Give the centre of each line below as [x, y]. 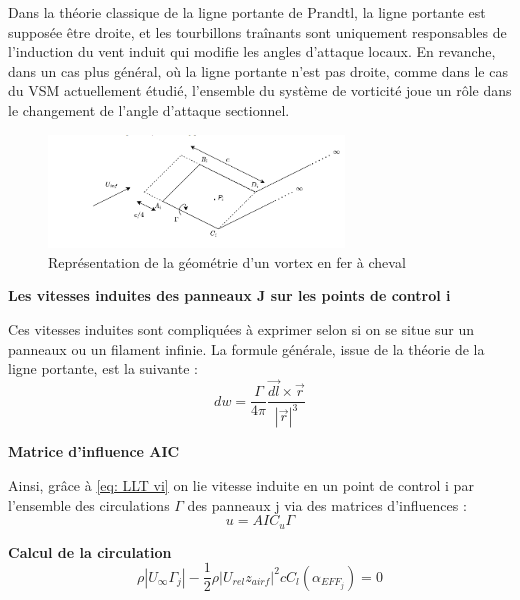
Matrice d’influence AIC [94, 451]
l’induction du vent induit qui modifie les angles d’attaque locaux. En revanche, [252, 51]
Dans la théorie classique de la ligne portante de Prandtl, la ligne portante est [247, 12]
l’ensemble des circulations [89, 504]
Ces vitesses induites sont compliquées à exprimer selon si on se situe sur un [241, 329]
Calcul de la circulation [90, 551]
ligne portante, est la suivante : [103, 368]
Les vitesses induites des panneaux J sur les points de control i [229, 295]
